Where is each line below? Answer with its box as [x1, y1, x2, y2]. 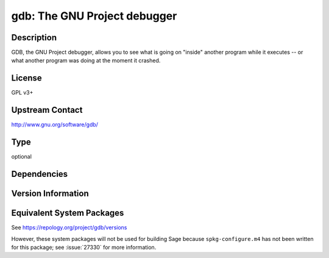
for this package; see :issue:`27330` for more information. [11, 243, 157, 251]
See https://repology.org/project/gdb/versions [11, 224, 127, 231]
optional [11, 153, 32, 160]
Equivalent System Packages [11, 208, 124, 218]
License [11, 73, 42, 84]
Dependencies [11, 168, 68, 179]
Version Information [11, 188, 89, 198]
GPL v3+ [11, 89, 34, 96]
